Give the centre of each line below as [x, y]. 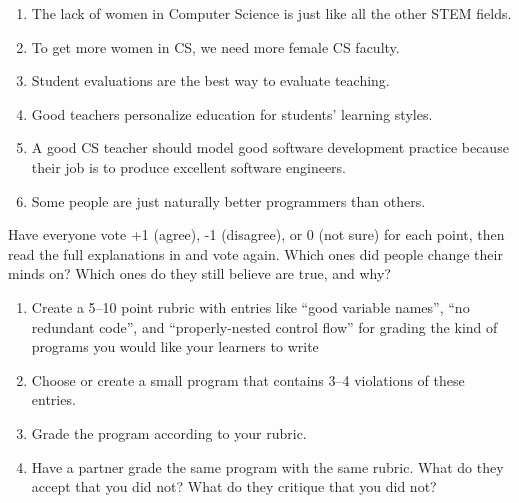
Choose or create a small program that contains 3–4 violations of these [248, 379]
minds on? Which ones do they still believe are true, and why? [199, 273]
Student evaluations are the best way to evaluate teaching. [210, 80]
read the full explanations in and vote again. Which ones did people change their [255, 253]
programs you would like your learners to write [175, 346]
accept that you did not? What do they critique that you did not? [234, 486]
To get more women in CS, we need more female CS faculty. [215, 46]
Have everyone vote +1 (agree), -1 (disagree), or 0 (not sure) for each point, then [256, 234]
